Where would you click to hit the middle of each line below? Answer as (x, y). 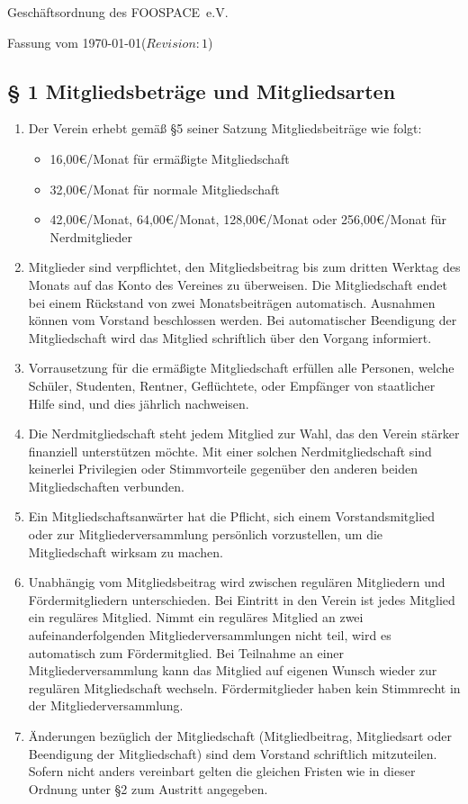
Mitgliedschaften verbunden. (107, 486)
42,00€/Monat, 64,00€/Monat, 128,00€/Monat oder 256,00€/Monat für (248, 219)
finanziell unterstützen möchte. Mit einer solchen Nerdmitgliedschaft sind (230, 451)
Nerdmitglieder (91, 236)
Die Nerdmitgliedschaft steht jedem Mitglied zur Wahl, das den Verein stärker (244, 434)
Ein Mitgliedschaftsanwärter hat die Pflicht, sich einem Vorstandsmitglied (232, 516)
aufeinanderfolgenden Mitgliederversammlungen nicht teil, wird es (210, 635)
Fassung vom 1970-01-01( (77, 42)
